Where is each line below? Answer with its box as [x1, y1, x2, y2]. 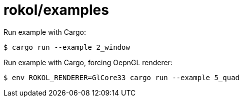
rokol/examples [3, 1, 109, 18]
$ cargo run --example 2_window [3, 43, 130, 51]
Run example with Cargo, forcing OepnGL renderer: [3, 58, 173, 67]
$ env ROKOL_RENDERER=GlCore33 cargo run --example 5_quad [3, 73, 240, 82]
